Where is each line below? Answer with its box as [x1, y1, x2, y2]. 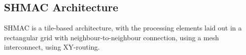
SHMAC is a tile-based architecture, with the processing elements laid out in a [4, 23, 242, 33]
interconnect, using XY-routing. [4, 42, 100, 52]
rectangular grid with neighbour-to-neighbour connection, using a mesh [4, 32, 219, 42]
